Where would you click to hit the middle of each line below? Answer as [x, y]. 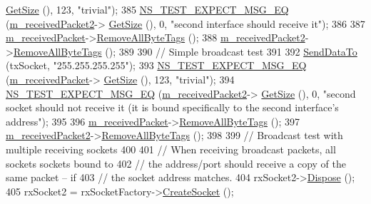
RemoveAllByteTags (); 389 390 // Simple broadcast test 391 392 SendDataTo [185, 51]
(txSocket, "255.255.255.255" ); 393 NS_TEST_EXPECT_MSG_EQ [156, 65]
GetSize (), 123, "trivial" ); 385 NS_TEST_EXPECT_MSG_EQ [147, 9]
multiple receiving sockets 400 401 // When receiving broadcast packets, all [171, 149]
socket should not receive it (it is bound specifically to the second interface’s [172, 107]
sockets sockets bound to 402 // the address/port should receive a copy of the [176, 163]
